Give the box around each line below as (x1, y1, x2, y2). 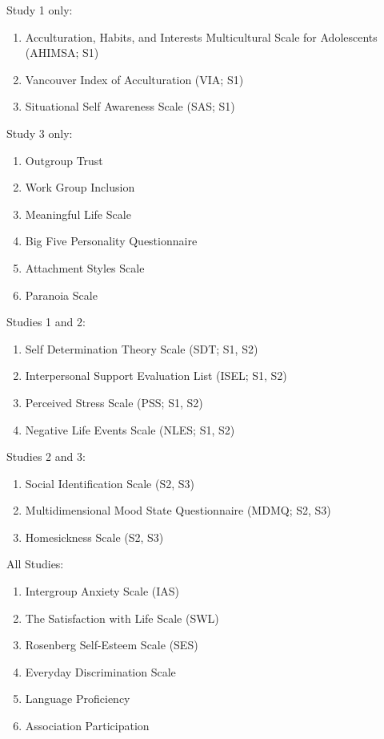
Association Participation (25, 717, 150, 734)
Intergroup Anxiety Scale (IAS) (25, 583, 180, 600)
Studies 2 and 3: (6, 448, 86, 465)
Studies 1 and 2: (6, 313, 86, 330)
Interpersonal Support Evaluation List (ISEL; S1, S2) (25, 367, 287, 384)
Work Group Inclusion (25, 179, 135, 196)
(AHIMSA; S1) (25, 44, 99, 61)
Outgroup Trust (25, 151, 103, 168)
